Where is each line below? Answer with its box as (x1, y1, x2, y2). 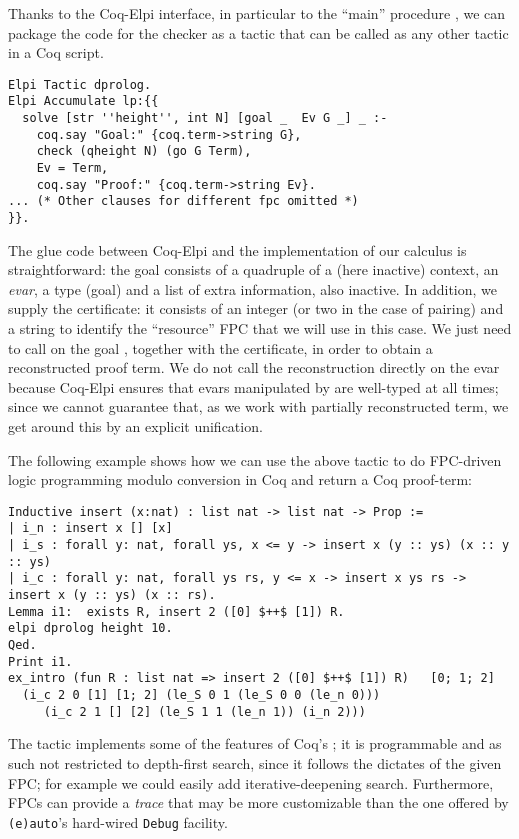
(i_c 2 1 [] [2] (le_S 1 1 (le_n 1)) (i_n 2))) (43, 704, 366, 719)
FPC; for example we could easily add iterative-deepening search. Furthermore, (8, 772, 494, 793)
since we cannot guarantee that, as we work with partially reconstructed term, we (8, 396, 509, 417)
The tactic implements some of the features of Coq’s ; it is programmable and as (8, 733, 502, 754)
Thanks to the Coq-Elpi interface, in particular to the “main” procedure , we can (8, 3, 506, 23)
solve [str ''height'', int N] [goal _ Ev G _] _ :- (22, 111, 388, 126)
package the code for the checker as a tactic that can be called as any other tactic (8, 22, 509, 43)
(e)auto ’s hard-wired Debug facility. (8, 811, 228, 832)
